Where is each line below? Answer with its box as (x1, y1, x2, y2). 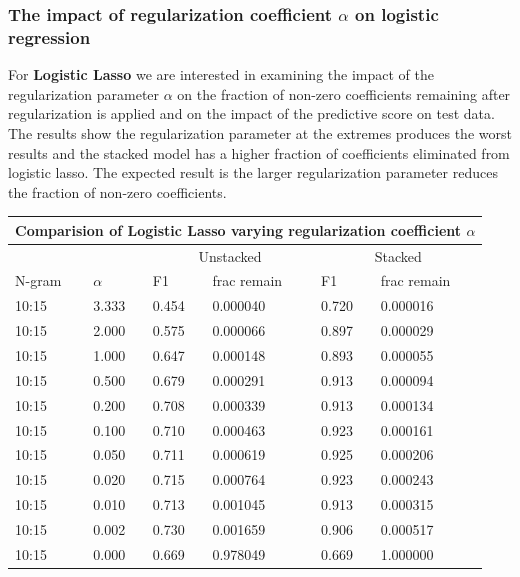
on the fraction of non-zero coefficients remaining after (177, 83, 511, 104)
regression (8, 24, 91, 49)
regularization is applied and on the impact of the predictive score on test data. (8, 103, 495, 124)
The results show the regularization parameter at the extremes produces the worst (8, 122, 512, 143)
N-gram (15, 270, 62, 291)
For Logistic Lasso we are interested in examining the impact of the (8, 64, 434, 85)
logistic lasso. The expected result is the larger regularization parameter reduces (8, 162, 498, 183)
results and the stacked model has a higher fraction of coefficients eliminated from (8, 142, 510, 163)
